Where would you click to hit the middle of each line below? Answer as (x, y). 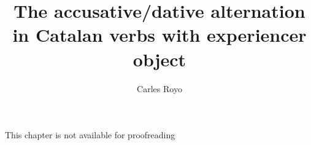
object (159, 59)
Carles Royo (159, 88)
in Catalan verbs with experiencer (159, 35)
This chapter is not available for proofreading (90, 135)
